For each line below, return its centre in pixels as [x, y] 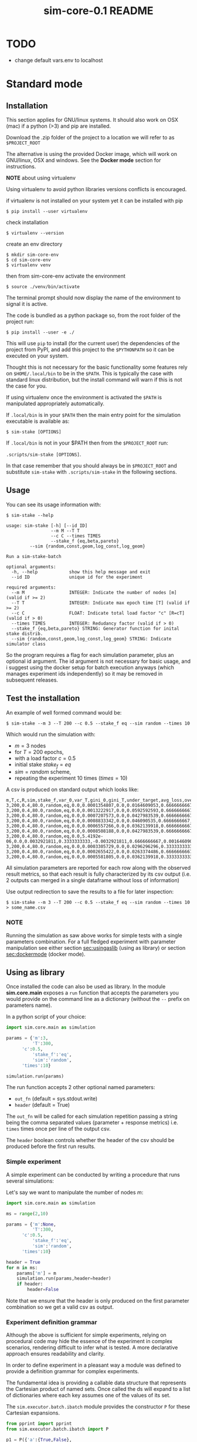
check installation [27, 222]
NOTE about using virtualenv [41, 178]
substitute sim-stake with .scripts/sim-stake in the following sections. [91, 472]
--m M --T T [65, 530]
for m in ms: [22, 1268]
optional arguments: [31, 567]
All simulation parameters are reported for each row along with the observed [98, 868]
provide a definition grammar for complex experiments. [73, 1371]
